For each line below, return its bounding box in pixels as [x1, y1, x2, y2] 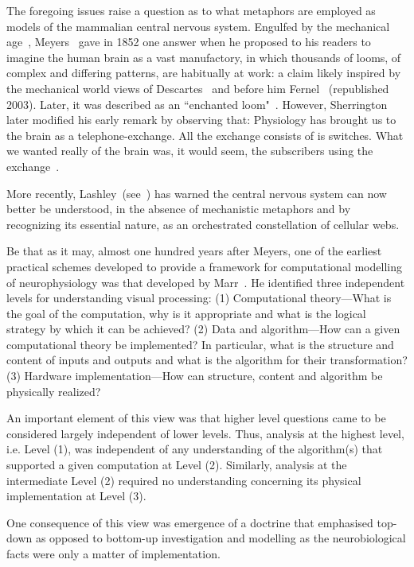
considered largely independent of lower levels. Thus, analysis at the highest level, [6, 425, 404, 441]
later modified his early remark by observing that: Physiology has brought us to [6, 111, 396, 128]
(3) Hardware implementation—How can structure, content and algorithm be [6, 367, 383, 384]
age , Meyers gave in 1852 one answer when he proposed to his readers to [6, 33, 371, 50]
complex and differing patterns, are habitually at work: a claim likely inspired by [6, 64, 401, 81]
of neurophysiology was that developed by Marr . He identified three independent [6, 274, 405, 290]
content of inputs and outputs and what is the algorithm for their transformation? [6, 351, 408, 368]
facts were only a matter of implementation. [6, 546, 221, 561]
